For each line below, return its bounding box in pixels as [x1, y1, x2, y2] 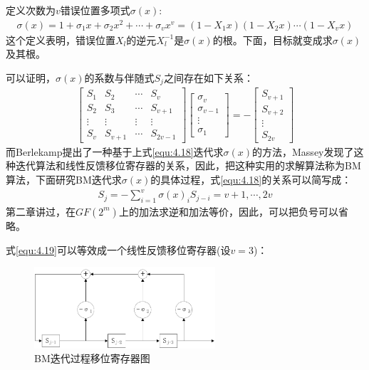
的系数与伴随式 [84, 70, 155, 85]
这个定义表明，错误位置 [6, 32, 115, 47]
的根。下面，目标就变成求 [212, 32, 333, 47]
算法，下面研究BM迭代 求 [6, 172, 122, 187]
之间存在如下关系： [163, 70, 254, 85]
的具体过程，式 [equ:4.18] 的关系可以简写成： [150, 172, 352, 187]
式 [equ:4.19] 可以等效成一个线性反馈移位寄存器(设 [6, 242, 231, 257]
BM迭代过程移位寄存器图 [34, 351, 150, 366]
